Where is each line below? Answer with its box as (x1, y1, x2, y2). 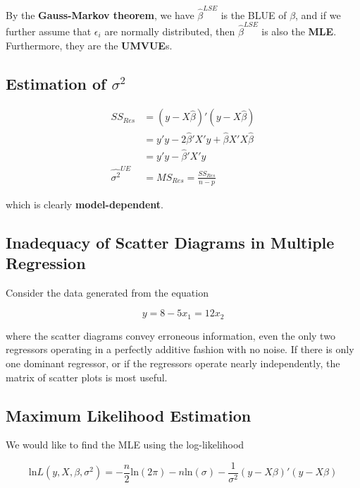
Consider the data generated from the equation (6, 285, 209, 299)
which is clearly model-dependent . (6, 196, 163, 211)
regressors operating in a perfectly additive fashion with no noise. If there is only (6, 342, 354, 357)
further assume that (6, 24, 92, 39)
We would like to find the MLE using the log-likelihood (6, 437, 244, 452)
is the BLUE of (221, 7, 287, 22)
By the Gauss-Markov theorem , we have (6, 7, 194, 22)
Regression (6, 251, 86, 273)
